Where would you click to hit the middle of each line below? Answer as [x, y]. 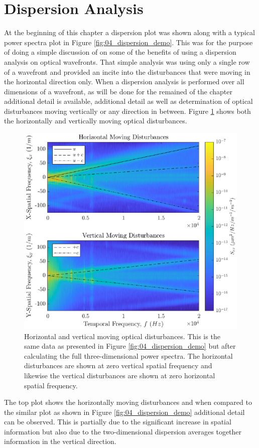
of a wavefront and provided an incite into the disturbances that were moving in [127, 71]
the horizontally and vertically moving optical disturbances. [96, 121]
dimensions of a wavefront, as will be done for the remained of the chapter [118, 91]
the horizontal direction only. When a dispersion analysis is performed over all [124, 82]
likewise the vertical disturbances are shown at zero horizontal [120, 375]
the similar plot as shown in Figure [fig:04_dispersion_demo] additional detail [124, 412]
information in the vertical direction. [60, 441]
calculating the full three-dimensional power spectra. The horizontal [128, 355]
